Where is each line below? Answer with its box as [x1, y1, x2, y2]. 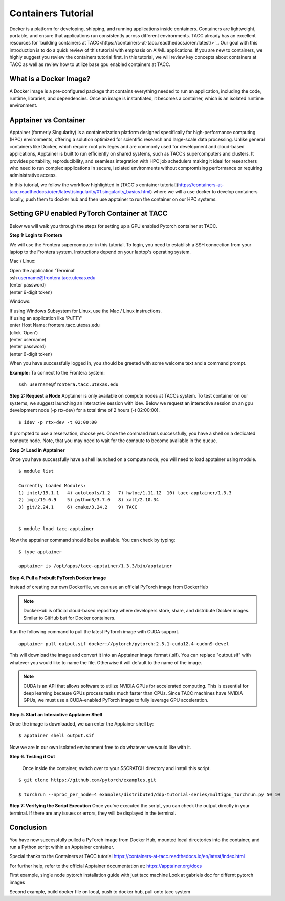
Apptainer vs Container [9, 116, 86, 124]
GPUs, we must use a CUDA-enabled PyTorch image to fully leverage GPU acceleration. [23, 697, 209, 704]
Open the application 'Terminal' [9, 268, 76, 274]
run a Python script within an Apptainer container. [9, 844, 115, 850]
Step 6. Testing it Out [9, 754, 55, 760]
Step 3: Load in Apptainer [9, 447, 65, 453]
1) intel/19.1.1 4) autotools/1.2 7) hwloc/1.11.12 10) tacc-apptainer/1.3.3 [18, 490, 232, 496]
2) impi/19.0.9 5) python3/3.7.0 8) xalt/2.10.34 [18, 497, 159, 503]
